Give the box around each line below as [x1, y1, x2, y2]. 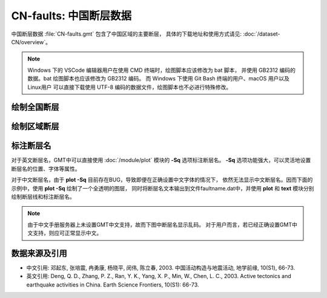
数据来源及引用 [11, 248, 67, 258]
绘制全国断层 [11, 102, 59, 112]
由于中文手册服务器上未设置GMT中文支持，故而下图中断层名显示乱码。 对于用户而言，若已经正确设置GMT [27, 221, 292, 228]
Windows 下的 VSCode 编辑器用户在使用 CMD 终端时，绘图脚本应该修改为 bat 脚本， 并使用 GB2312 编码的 [27, 66, 296, 74]
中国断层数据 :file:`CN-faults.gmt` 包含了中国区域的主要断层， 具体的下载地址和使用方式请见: [11, 30, 242, 37]
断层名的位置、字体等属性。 [11, 165, 81, 172]
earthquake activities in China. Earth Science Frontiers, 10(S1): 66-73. [26, 281, 199, 288]
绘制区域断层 [11, 121, 59, 132]
